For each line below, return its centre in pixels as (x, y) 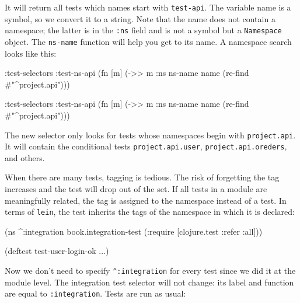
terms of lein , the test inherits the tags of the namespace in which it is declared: (150, 212)
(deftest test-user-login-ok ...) (57, 251)
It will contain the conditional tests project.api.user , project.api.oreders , (146, 146)
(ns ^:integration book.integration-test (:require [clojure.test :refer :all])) (134, 231)
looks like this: (31, 53)
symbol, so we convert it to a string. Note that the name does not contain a (140, 18)
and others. (25, 157)
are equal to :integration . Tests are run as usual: (95, 293)
